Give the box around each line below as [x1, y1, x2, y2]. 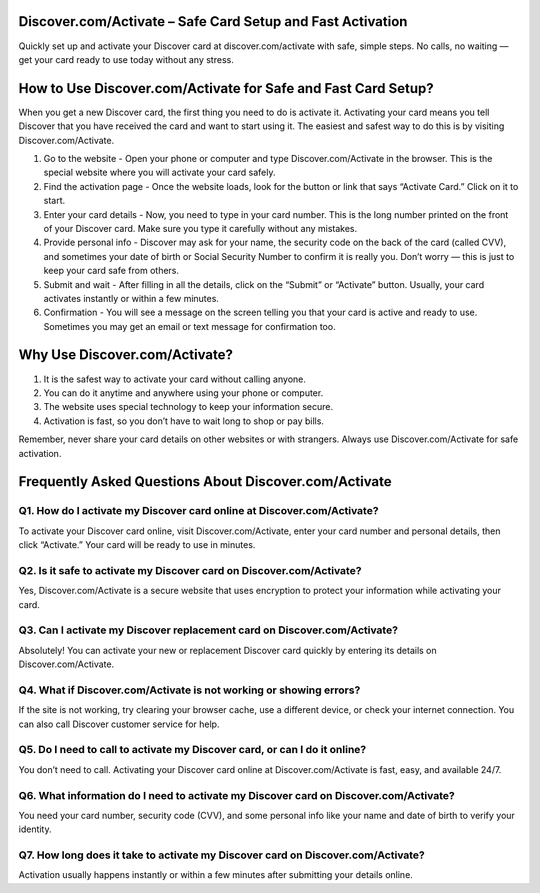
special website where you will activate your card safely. [43, 166, 276, 179]
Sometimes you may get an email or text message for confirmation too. [43, 320, 336, 332]
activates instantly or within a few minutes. [43, 292, 220, 304]
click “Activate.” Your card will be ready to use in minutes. [18, 539, 256, 551]
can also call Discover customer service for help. [18, 718, 220, 730]
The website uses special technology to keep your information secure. [43, 401, 334, 413]
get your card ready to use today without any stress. [18, 53, 234, 65]
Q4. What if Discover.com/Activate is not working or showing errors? [18, 683, 361, 697]
